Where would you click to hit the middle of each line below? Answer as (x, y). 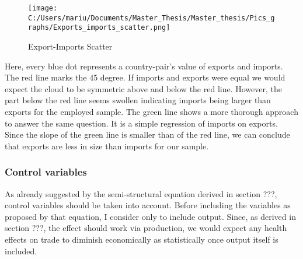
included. (21, 251)
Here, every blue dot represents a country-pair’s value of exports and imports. (144, 66)
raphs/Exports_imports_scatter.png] (99, 28)
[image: (43, 8)
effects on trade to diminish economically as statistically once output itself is (142, 239)
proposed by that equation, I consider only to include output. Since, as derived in (150, 216)
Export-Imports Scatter (70, 46)
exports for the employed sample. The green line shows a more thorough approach (151, 111)
